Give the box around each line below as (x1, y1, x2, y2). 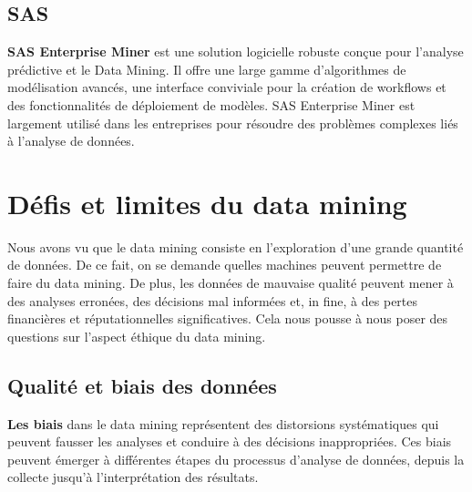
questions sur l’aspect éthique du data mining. (7, 326, 266, 345)
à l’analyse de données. (7, 131, 135, 150)
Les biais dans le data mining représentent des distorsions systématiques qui (7, 414, 439, 433)
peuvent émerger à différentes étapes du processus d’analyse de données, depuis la (7, 449, 465, 468)
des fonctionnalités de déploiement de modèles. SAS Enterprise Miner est (7, 95, 416, 114)
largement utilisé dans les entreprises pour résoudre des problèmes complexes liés (7, 113, 458, 132)
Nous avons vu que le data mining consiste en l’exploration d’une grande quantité (7, 237, 464, 256)
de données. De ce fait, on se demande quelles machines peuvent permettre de (7, 255, 442, 274)
